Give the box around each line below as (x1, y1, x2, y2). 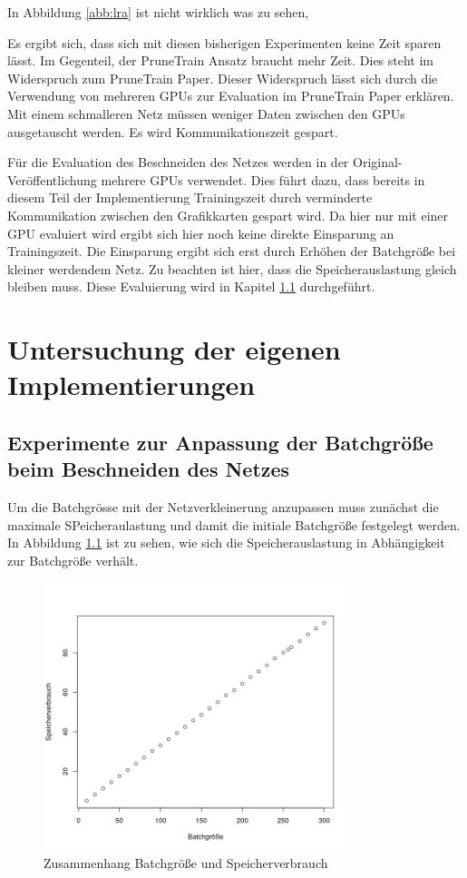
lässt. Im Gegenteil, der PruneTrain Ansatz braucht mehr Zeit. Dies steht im (7, 51, 434, 70)
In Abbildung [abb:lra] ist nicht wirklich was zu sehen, (7, 3, 309, 21)
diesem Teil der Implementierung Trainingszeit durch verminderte (7, 188, 373, 207)
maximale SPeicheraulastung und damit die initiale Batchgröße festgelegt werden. (7, 515, 461, 534)
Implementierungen (7, 366, 256, 403)
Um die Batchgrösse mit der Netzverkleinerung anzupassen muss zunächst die (7, 498, 439, 517)
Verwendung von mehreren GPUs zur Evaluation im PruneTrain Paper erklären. (7, 86, 454, 105)
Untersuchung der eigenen (7, 330, 341, 368)
